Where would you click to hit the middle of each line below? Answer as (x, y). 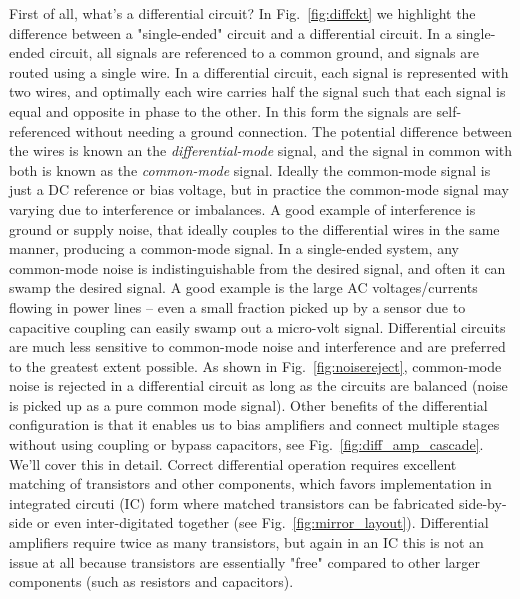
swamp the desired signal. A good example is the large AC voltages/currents (243, 287)
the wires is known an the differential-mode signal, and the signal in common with (261, 150)
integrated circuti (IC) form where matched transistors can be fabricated (232, 502)
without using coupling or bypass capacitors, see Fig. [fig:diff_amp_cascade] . (246, 444)
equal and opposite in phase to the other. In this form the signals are (220, 110)
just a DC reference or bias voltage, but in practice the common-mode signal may (259, 189)
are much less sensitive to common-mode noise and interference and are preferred (257, 346)
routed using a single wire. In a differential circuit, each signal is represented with (259, 71)
